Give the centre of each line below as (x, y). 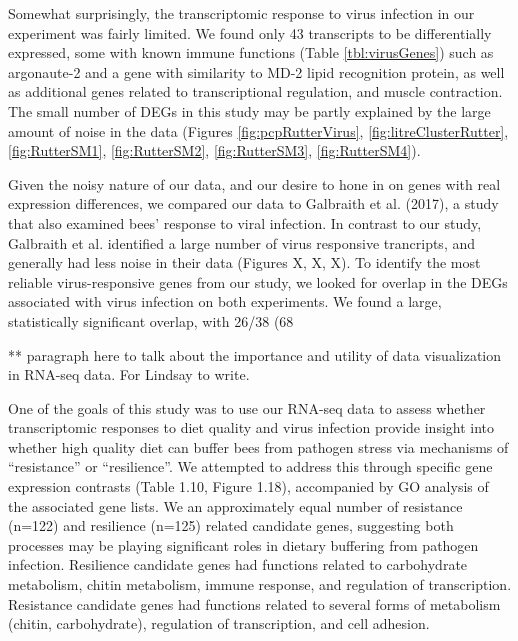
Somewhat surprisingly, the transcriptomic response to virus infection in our (241, 13)
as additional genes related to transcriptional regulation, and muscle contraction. (255, 91)
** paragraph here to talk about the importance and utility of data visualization (255, 354)
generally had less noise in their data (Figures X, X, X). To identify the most (244, 262)
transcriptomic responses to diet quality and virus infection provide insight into (251, 427)
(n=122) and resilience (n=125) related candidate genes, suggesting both (231, 525)
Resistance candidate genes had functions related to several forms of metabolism (254, 603)
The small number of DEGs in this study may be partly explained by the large (249, 110)
